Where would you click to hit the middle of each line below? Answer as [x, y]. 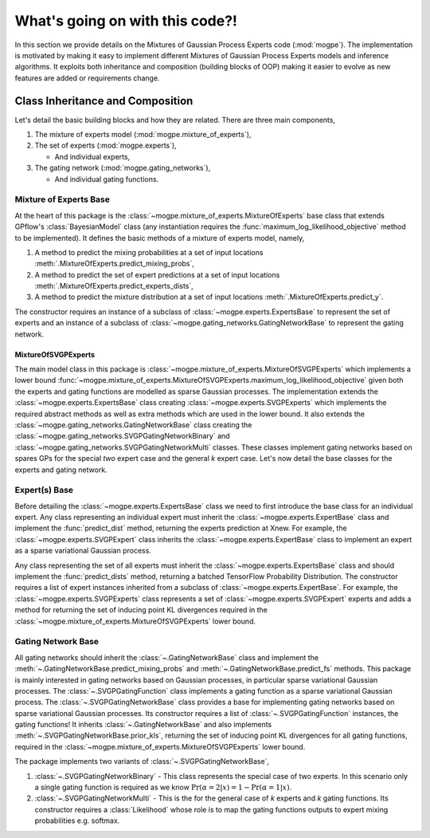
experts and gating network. [61, 470]
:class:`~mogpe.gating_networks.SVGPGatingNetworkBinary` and [122, 436]
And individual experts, [92, 156]
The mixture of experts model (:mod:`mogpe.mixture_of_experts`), [143, 135]
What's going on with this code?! [126, 21]
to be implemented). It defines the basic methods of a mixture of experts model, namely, [160, 238]
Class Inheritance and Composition [104, 101]
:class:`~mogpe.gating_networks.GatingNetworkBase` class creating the [133, 425]
